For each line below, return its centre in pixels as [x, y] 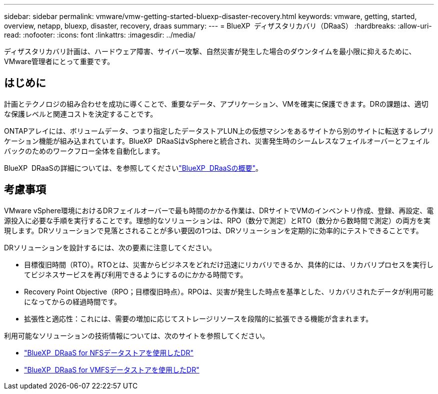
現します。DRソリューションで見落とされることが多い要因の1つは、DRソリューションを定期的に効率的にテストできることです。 [213, 230]
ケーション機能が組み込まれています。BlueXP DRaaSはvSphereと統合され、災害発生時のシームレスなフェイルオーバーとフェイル [217, 141]
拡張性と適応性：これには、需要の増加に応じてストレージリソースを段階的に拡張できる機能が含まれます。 [198, 318]
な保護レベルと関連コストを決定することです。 [81, 114]
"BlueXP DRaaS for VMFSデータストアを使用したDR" [112, 369]
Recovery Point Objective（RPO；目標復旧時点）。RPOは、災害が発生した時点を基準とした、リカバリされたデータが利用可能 [229, 291]
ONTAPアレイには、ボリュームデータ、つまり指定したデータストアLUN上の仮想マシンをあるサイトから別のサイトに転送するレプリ [219, 131]
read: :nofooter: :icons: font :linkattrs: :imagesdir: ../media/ [100, 35]
